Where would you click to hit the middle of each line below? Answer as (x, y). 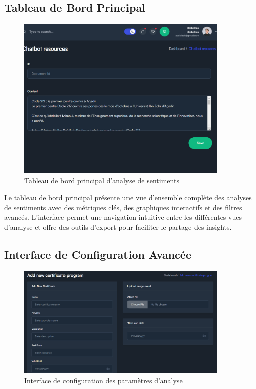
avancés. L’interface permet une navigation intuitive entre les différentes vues (123, 217)
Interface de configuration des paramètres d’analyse (104, 380)
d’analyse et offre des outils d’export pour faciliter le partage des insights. (118, 227)
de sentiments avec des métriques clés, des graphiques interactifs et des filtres (123, 207)
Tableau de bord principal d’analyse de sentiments (102, 180)
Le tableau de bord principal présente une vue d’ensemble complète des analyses (128, 197)
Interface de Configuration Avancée (98, 254)
